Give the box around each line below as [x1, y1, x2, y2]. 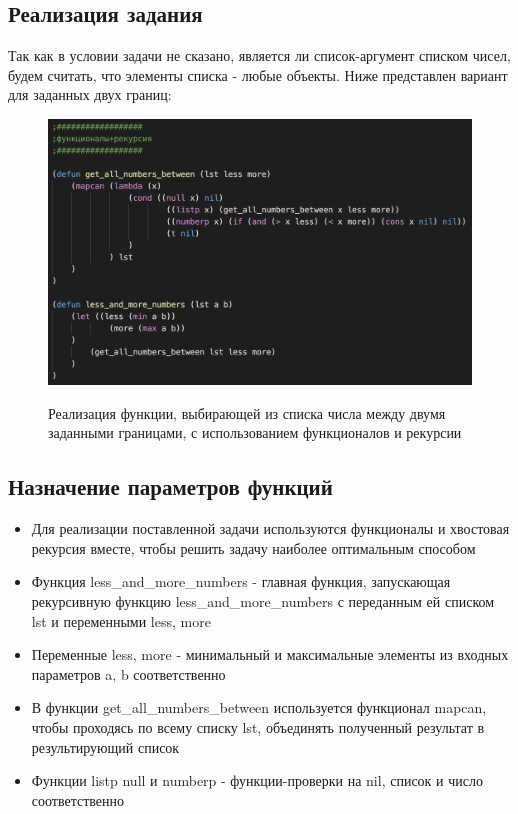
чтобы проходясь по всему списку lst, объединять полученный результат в [31, 716, 485, 737]
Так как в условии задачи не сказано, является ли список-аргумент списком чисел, [8, 45, 511, 66]
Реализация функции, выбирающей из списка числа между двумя [48, 402, 446, 423]
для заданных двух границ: [8, 84, 172, 105]
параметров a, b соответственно [31, 663, 226, 684]
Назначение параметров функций [8, 471, 333, 502]
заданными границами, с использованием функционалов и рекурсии [48, 422, 462, 443]
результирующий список [31, 736, 180, 757]
